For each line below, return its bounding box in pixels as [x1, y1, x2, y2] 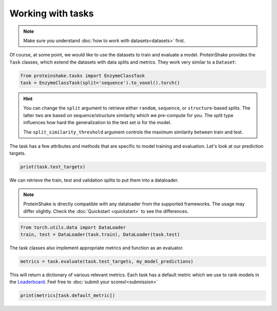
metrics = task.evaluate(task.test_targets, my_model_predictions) [20, 258, 194, 264]
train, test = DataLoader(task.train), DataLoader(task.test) [20, 231, 180, 237]
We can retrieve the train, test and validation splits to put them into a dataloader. [9, 177, 179, 183]
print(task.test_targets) [20, 164, 86, 170]
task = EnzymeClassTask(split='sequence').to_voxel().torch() [20, 80, 180, 86]
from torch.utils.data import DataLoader [20, 224, 126, 230]
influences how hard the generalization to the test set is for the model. [23, 120, 172, 126]
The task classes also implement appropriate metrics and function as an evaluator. [9, 244, 184, 251]
